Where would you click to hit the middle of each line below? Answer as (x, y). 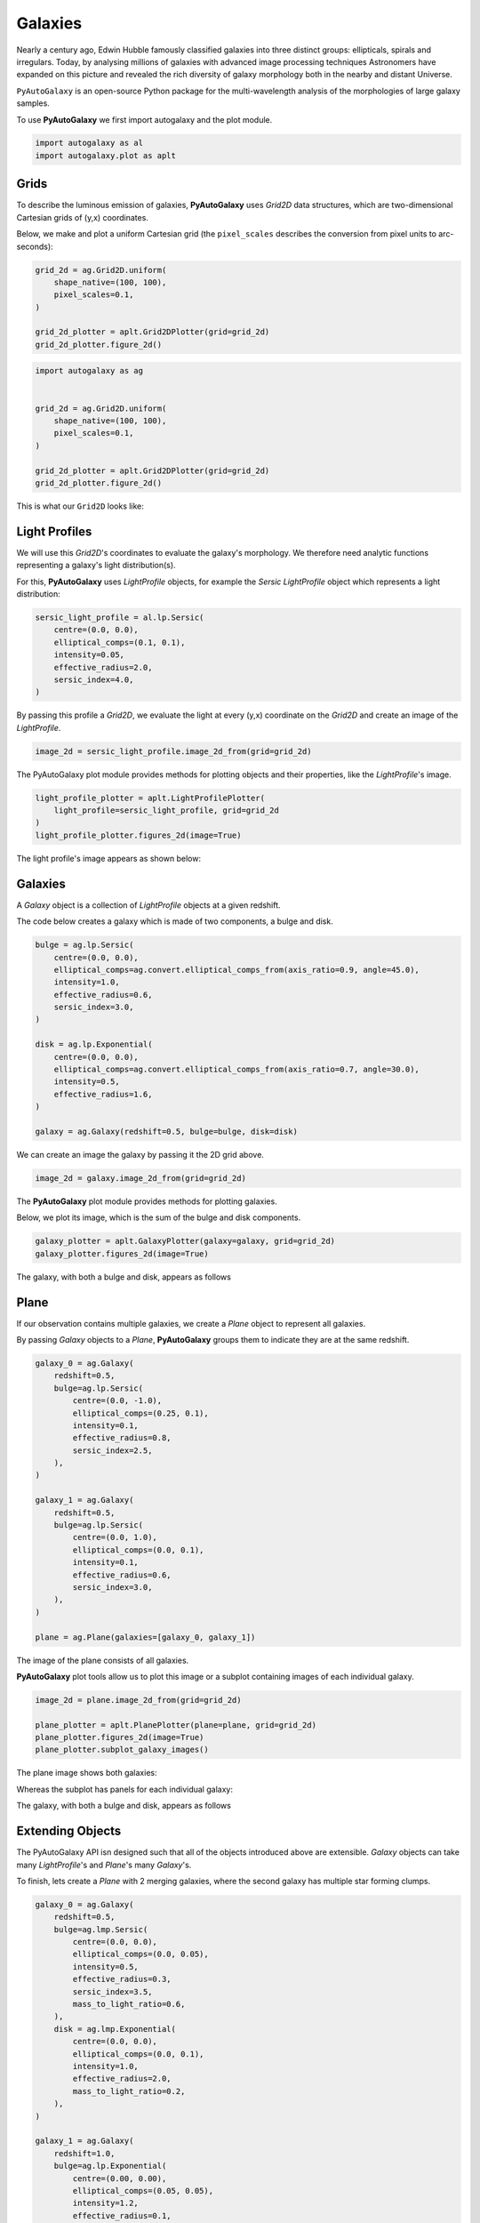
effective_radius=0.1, (122, 2215)
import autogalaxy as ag (89, 371)
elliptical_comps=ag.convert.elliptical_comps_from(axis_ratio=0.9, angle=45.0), (236, 970)
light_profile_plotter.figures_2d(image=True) (138, 835)
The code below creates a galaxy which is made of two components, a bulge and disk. (175, 921)
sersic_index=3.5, (112, 1991)
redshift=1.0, (84, 2153)
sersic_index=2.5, (112, 1450)
